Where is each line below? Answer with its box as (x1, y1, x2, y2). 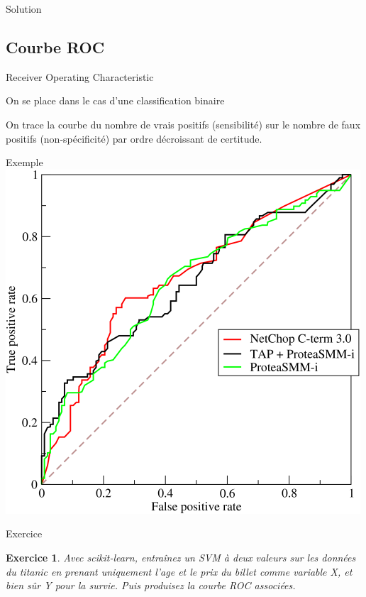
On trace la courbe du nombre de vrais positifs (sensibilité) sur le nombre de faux (6, 116, 361, 131)
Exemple (6, 155, 43, 170)
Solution (6, 1, 42, 16)
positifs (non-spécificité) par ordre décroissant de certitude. (6, 131, 262, 146)
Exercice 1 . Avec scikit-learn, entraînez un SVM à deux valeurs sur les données (6, 549, 356, 564)
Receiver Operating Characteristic (6, 69, 154, 84)
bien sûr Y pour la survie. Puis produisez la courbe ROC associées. (6, 578, 296, 593)
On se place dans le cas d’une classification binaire (6, 93, 225, 108)
